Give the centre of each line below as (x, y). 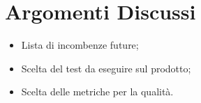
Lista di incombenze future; (80, 45)
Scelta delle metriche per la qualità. (97, 92)
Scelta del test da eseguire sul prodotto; (106, 68)
